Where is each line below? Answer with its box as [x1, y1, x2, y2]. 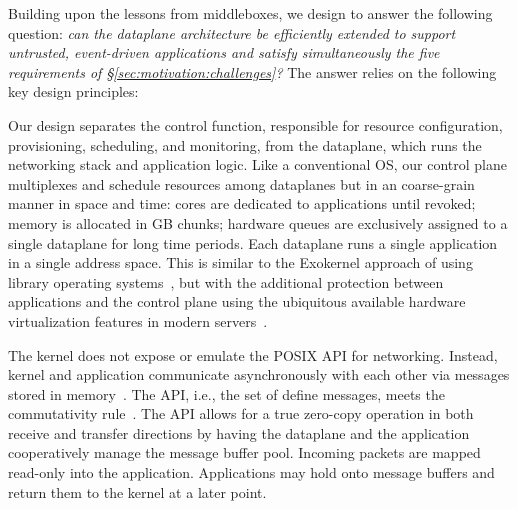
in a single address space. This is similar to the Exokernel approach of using [8, 252, 473, 273]
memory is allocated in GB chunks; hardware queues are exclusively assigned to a [8, 212, 508, 233]
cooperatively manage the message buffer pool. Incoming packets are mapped [8, 442, 481, 463]
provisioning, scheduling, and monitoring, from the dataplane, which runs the [8, 134, 482, 155]
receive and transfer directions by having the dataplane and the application [8, 422, 470, 443]
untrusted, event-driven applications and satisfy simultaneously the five [8, 42, 440, 63]
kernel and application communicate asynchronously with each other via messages [8, 364, 510, 385]
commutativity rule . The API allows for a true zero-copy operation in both [8, 403, 474, 424]
